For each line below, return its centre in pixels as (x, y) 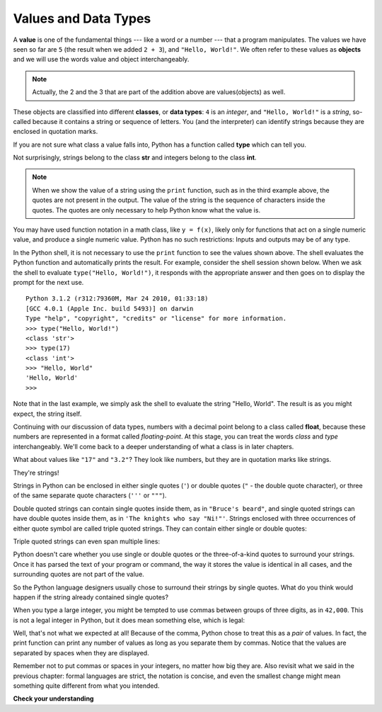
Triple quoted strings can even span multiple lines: (87, 541)
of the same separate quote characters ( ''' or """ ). (90, 495)
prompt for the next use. (48, 282)
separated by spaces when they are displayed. (81, 652)
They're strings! (36, 473)
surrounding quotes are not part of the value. (79, 575)
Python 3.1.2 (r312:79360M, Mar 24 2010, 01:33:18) (117, 299)
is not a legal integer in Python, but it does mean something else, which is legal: (129, 620)
